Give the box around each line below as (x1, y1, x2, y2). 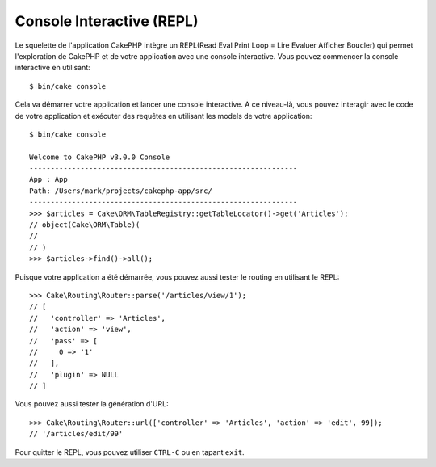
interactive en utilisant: (15, 63, 90, 73)
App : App (29, 175, 68, 184)
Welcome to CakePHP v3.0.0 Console (29, 152, 170, 162)
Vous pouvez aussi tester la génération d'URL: (15, 399, 169, 409)
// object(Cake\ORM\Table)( (29, 221, 140, 229)
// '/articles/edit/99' (29, 429, 124, 439)
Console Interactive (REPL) (15, 12, 199, 30)
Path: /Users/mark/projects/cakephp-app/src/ (29, 186, 213, 196)
